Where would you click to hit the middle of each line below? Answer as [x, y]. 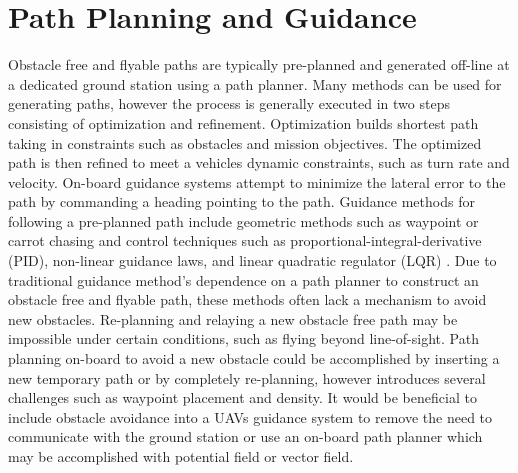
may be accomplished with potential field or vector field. [181, 456]
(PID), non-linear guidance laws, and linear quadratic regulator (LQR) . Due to [252, 260]
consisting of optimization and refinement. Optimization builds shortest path [243, 122]
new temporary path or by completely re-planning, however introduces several [247, 377]
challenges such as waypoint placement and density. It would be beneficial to [242, 397]
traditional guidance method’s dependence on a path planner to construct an [243, 279]
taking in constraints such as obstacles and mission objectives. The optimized [245, 142]
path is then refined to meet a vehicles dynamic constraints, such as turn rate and [259, 162]
